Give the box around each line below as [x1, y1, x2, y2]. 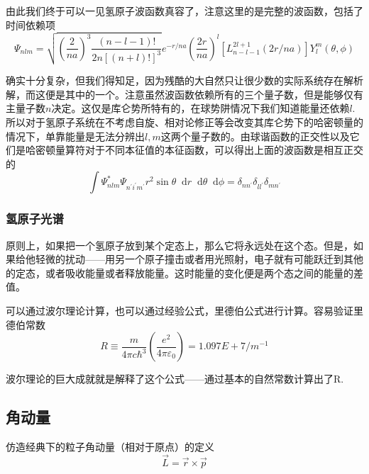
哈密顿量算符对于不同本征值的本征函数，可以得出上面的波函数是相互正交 [25, 142, 363, 157]
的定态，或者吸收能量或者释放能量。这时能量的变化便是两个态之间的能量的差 [6, 265, 363, 280]
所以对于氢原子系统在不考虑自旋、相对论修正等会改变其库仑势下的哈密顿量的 [6, 115, 363, 130]
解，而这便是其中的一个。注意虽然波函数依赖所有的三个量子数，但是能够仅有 [6, 86, 363, 101]
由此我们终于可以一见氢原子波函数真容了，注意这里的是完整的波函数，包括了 [6, 4, 363, 18]
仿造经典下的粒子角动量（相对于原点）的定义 [6, 439, 214, 454]
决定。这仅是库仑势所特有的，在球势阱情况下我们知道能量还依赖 [51, 101, 350, 115]
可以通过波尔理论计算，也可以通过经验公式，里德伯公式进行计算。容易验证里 [6, 303, 363, 318]
